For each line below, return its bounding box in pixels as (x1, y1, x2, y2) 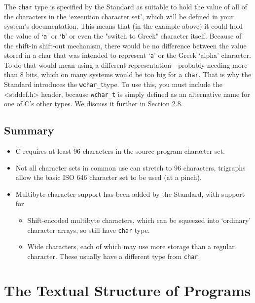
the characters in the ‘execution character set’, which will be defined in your (4, 11, 234, 21)
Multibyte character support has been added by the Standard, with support (15, 188, 245, 199)
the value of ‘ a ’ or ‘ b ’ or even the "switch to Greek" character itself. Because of (4, 30, 242, 41)
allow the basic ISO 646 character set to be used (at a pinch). (15, 172, 202, 182)
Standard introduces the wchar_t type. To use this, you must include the (4, 79, 222, 89)
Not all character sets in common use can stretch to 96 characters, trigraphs (15, 162, 246, 173)
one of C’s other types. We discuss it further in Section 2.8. (4, 98, 183, 109)
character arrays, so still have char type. (27, 224, 150, 235)
